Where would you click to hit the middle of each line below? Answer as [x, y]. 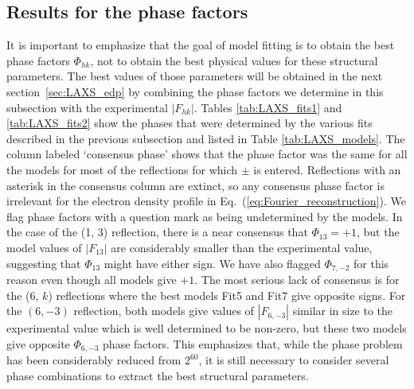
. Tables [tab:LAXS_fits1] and [268, 107]
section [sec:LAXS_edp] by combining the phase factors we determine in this [195, 91]
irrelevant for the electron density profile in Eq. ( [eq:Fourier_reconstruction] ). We [206, 201]
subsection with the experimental [87, 107]
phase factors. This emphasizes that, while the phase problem [253, 343]
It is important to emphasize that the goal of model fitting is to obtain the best [201, 45]
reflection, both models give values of [164, 311]
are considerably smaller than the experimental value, [242, 247]
